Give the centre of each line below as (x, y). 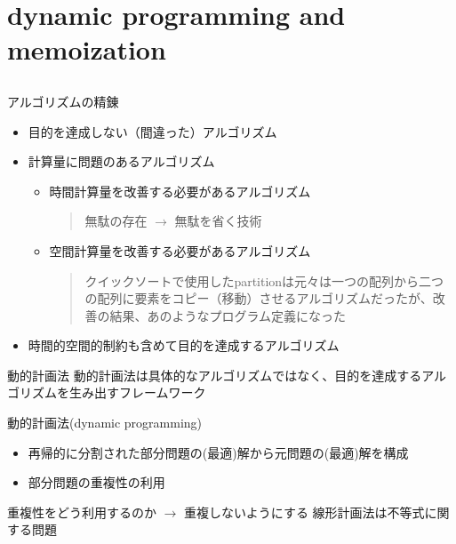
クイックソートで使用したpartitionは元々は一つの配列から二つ (264, 280)
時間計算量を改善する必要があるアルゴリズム (180, 191)
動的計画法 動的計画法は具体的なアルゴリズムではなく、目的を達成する (215, 375)
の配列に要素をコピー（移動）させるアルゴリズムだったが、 (259, 298)
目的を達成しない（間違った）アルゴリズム (152, 131)
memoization (87, 49)
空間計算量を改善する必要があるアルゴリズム (180, 250)
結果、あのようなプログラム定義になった (228, 315)
